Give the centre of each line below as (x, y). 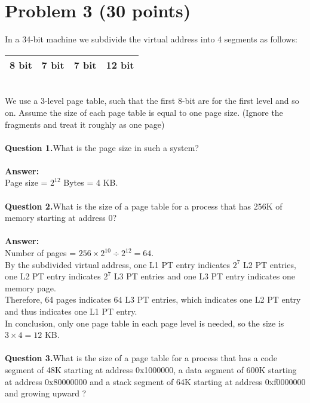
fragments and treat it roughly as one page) (85, 124)
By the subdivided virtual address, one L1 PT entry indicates (118, 264)
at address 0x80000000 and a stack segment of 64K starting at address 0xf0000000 (155, 381)
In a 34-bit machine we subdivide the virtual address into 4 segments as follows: (151, 39)
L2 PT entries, (270, 264)
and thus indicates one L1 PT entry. (71, 311)
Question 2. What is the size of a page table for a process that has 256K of (144, 206)
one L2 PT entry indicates (53, 276)
